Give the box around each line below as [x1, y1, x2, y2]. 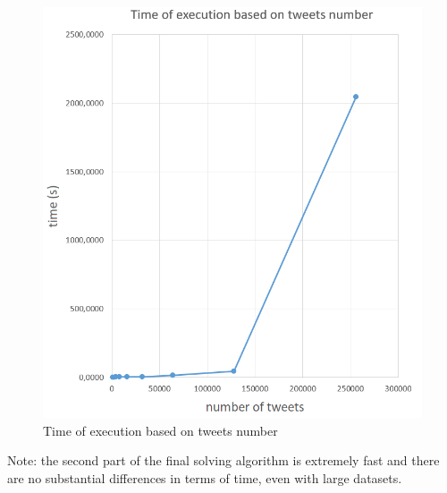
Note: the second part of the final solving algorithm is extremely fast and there [7, 451, 440, 470]
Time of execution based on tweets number [43, 421, 278, 439]
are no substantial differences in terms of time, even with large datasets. [7, 469, 402, 488]
